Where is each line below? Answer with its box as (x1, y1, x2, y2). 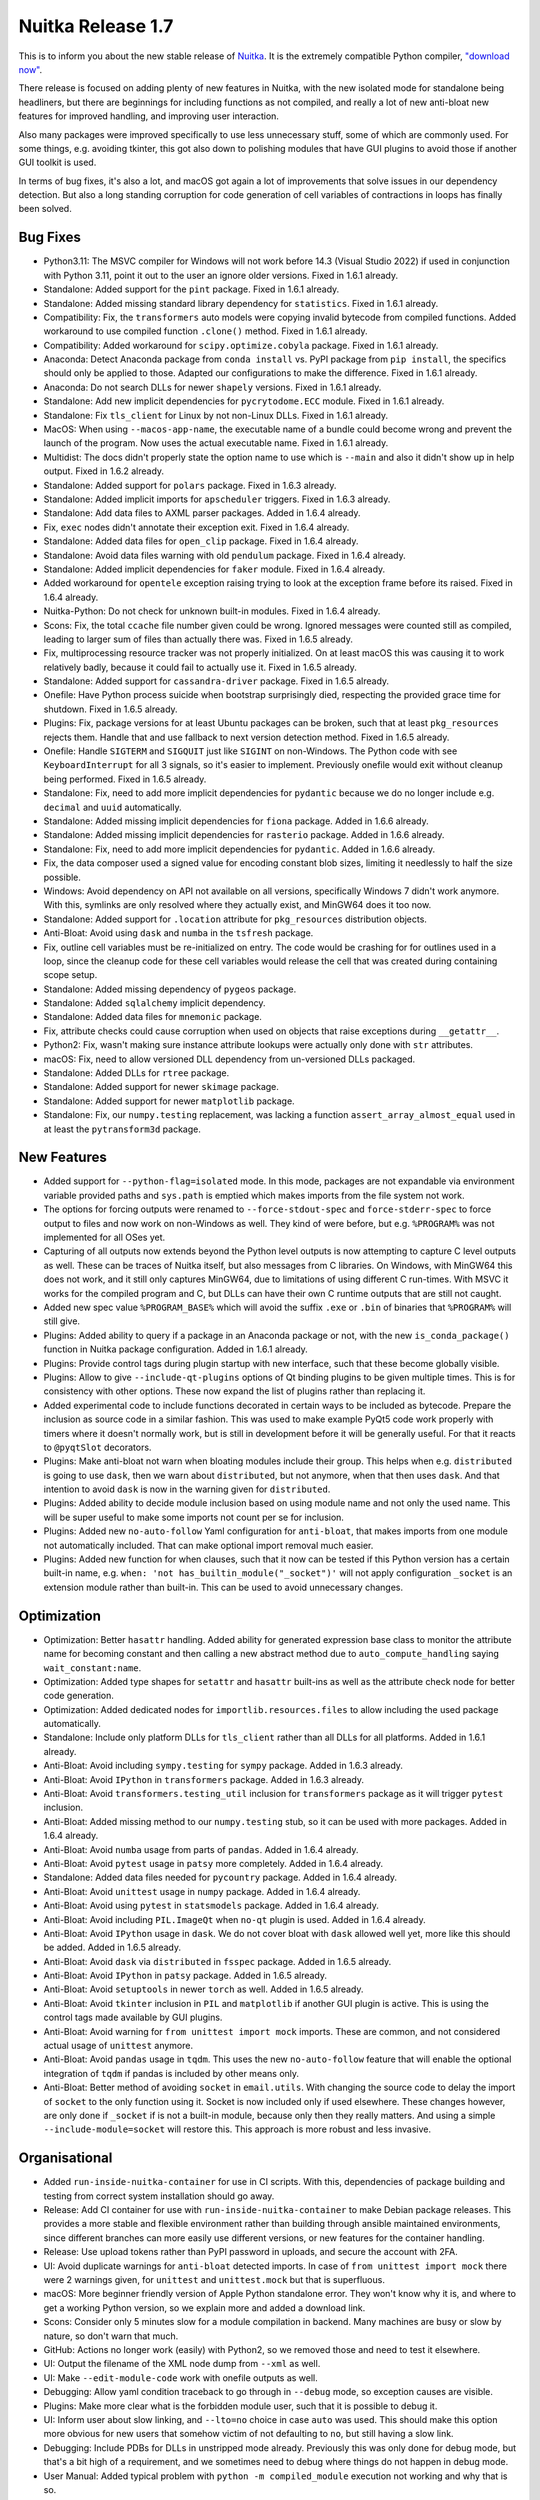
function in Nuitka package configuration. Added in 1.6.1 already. (43, 1343, 309, 1355)
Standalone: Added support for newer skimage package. (43, 1081, 280, 1093)
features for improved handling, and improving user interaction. (18, 110, 280, 122)
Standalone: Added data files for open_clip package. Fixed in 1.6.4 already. (43, 535, 359, 547)
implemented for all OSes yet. (43, 1231, 166, 1244)
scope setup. (43, 969, 98, 981)
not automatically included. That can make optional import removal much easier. (43, 1539, 374, 1551)
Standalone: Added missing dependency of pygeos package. (43, 983, 297, 995)
